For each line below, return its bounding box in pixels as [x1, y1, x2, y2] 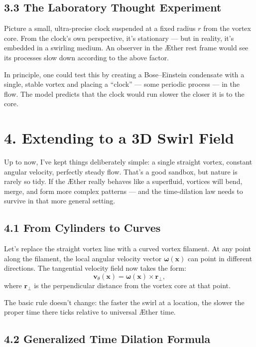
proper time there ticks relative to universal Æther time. [4, 307, 176, 317]
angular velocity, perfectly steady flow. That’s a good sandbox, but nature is [4, 166, 238, 176]
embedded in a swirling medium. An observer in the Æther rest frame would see [4, 42, 249, 53]
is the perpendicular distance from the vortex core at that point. [34, 280, 231, 291]
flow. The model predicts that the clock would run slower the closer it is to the [4, 88, 245, 99]
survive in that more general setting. [4, 195, 116, 206]
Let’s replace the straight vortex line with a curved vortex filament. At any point [4, 243, 251, 254]
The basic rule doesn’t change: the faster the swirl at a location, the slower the [4, 297, 245, 307]
